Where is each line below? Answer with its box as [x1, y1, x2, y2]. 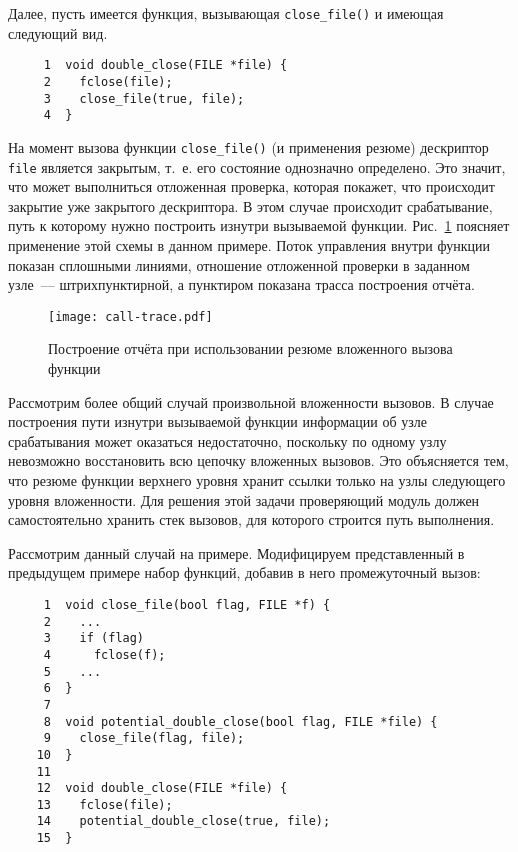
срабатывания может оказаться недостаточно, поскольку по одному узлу [8, 430, 447, 451]
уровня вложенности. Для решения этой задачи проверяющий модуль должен [8, 489, 480, 510]
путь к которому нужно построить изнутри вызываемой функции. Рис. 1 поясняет [8, 215, 510, 236]
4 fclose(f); [43, 647, 166, 662]
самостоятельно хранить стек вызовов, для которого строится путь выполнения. [8, 509, 495, 530]
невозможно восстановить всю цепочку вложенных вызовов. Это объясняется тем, [8, 450, 509, 471]
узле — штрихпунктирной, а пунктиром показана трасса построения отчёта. [8, 274, 475, 295]
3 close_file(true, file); [43, 91, 245, 106]
